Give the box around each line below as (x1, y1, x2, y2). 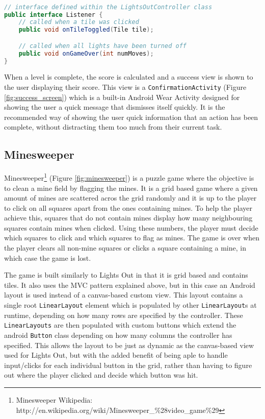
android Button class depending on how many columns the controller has (4, 329, 232, 340)
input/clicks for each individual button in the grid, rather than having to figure (4, 359, 252, 370)
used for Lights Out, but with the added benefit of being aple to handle (4, 350, 228, 360)
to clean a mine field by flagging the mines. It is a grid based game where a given (4, 182, 258, 193)
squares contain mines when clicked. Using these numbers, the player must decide (4, 222, 258, 233)
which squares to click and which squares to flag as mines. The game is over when (4, 232, 260, 243)
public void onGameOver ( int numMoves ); (18, 50, 154, 57)
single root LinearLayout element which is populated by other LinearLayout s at (4, 300, 257, 310)
